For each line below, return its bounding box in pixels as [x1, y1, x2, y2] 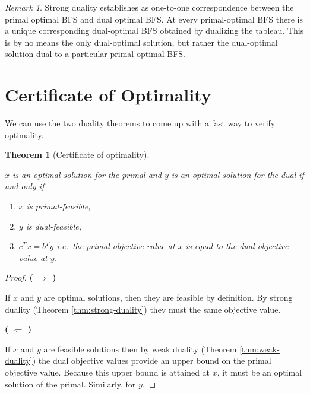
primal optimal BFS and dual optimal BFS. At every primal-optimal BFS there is [5, 12, 303, 25]
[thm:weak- [239, 342, 280, 355]
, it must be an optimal [217, 366, 302, 378]
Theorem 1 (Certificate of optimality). [5, 148, 150, 161]
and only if [5, 180, 45, 192]
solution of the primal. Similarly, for [5, 377, 136, 390]
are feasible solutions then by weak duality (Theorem [43, 342, 237, 355]
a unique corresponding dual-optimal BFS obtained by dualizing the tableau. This [5, 24, 304, 37]
